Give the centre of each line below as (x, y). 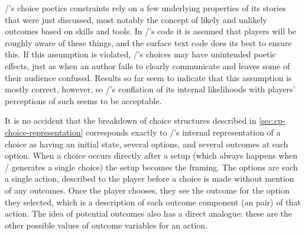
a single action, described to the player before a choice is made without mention (150, 178)
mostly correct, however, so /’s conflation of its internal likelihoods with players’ (150, 89)
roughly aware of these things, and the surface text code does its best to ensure (148, 42)
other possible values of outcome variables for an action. (106, 225)
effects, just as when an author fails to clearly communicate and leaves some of (147, 65)
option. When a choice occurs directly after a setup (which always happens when (151, 155)
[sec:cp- (272, 120)
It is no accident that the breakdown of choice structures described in (131, 120)
